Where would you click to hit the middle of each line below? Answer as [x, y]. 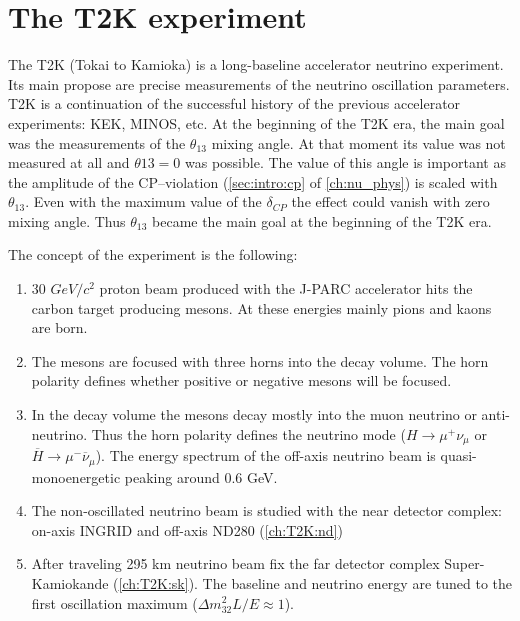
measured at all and [69, 162]
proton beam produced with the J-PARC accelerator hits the [286, 288]
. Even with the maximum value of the [143, 201]
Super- [464, 563]
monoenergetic [76, 476]
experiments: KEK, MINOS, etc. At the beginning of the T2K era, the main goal [256, 122]
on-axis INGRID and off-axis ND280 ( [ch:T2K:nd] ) [187, 529]
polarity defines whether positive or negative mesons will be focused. [241, 380]
